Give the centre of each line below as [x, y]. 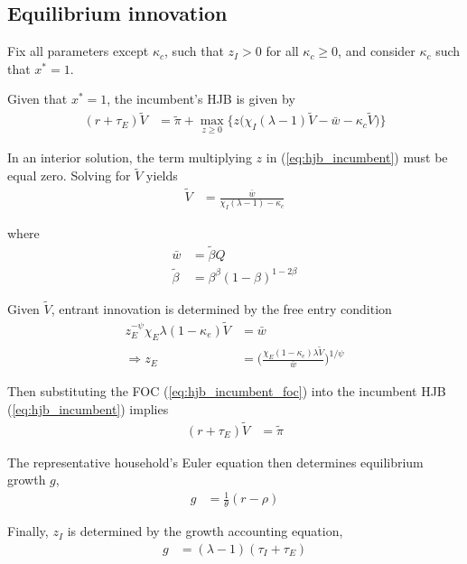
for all [282, 51]
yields [162, 176]
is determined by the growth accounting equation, [205, 531]
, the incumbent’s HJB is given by [201, 99]
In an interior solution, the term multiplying [130, 157]
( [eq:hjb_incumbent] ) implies [88, 408]
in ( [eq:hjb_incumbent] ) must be [357, 157]
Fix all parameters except [78, 51]
